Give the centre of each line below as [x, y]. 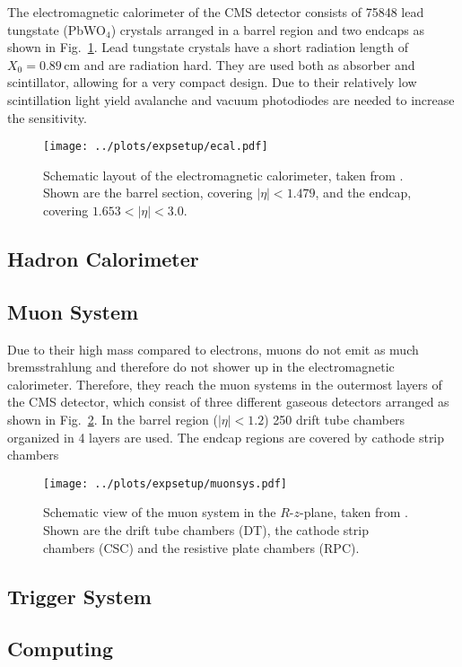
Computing [61, 649]
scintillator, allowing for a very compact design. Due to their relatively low [212, 82]
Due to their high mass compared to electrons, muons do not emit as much [213, 349]
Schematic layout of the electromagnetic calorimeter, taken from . [223, 175]
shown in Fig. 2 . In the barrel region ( [113, 419]
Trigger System [79, 596]
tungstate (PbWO [57, 29]
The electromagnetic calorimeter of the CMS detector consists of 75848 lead [216, 12]
